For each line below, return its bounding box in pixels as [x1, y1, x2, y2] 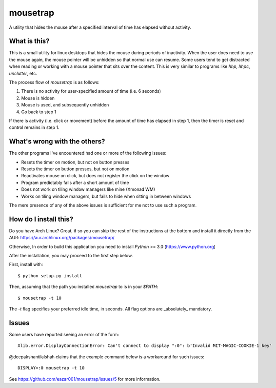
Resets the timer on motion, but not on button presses [21, 159, 130, 165]
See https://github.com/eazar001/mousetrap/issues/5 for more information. [9, 376, 161, 382]
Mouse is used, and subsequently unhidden [21, 102, 109, 108]
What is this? [9, 37, 50, 45]
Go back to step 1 [21, 109, 56, 115]
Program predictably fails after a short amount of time [21, 180, 129, 185]
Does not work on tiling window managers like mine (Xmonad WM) [21, 186, 156, 192]
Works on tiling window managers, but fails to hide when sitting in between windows [21, 193, 191, 199]
